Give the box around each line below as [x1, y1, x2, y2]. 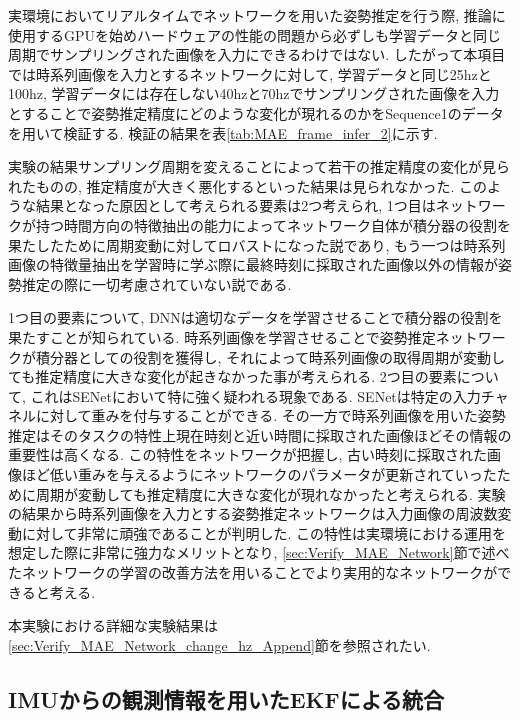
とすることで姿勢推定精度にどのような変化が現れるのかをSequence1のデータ [8, 102, 504, 123]
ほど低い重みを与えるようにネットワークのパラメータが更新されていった [21, 464, 497, 485]
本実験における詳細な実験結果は [8, 615, 218, 636]
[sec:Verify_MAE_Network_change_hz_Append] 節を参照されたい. [8, 634, 431, 655]
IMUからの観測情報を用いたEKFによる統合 [8, 683, 445, 714]
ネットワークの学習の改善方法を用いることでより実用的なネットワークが [21, 562, 498, 583]
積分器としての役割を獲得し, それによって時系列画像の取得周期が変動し [35, 346, 506, 367]
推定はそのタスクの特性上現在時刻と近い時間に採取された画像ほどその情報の [8, 424, 512, 445]
